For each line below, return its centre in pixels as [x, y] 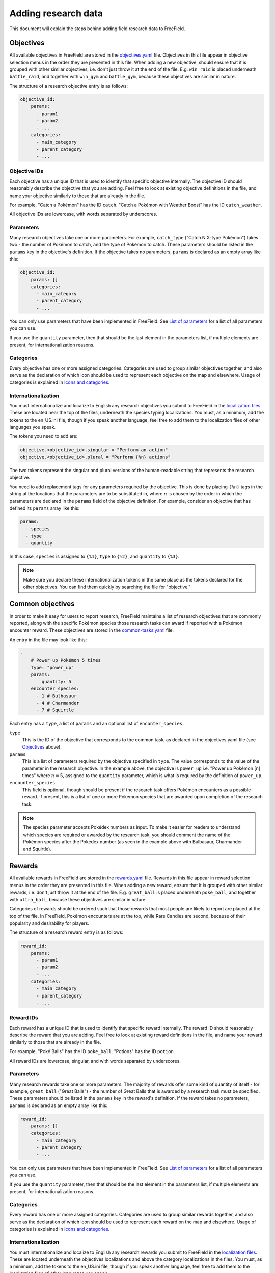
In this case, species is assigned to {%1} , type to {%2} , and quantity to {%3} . [94, 556]
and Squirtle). [37, 849]
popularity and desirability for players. [49, 923]
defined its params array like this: [45, 508]
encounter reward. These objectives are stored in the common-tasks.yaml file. [92, 630]
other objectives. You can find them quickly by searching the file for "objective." [107, 587]
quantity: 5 [56, 682]
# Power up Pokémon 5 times [66, 660]
